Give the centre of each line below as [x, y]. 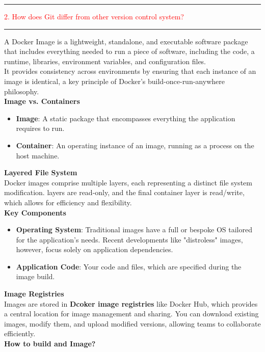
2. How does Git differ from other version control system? [94, 16]
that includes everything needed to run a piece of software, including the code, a [129, 51]
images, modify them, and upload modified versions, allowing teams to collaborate [132, 323]
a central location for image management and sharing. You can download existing [131, 314]
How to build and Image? [50, 344]
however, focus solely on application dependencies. [95, 249]
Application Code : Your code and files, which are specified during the [129, 266]
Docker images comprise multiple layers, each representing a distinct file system [128, 182]
